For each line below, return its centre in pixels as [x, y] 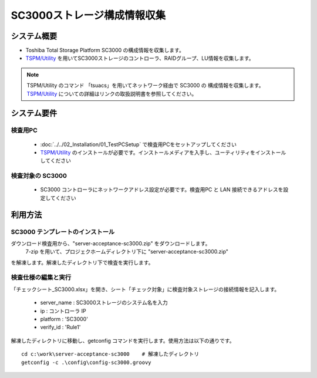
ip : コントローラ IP [63, 310]
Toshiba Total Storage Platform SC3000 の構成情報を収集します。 [105, 50]
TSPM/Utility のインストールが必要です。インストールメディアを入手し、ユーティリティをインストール [163, 152]
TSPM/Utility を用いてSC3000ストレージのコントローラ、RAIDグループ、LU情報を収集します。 [140, 58]
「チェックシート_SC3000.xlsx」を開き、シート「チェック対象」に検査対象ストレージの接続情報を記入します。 [145, 289]
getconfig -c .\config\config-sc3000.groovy [87, 362]
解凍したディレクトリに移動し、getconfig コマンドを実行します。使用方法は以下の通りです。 [123, 340]
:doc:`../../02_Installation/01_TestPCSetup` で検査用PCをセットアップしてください [139, 144]
